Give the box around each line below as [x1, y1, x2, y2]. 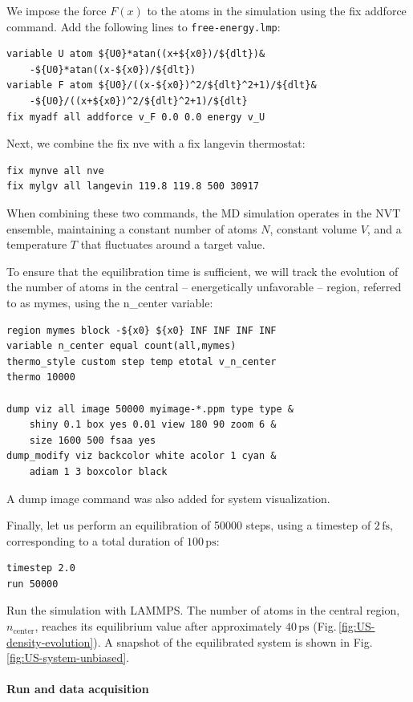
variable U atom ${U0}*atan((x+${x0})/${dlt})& [6, 48, 265, 60]
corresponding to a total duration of [6, 532, 184, 549]
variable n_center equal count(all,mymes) [6, 340, 237, 352]
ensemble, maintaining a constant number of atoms [6, 220, 257, 237]
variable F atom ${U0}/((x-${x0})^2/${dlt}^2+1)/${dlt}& [6, 79, 317, 91]
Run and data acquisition [6, 680, 149, 697]
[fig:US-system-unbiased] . [6, 649, 130, 666]
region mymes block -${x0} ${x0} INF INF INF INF [6, 324, 277, 336]
